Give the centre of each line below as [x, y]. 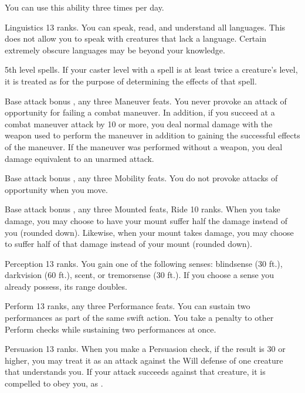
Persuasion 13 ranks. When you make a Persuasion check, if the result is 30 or [145, 349]
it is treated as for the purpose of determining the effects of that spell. [131, 81]
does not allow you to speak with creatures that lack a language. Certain [135, 38]
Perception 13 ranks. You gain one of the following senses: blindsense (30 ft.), [144, 263]
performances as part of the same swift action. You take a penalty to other [139, 318]
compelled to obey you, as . [54, 383]
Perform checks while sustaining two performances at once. [111, 329]
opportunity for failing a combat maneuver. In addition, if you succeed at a [140, 112]
